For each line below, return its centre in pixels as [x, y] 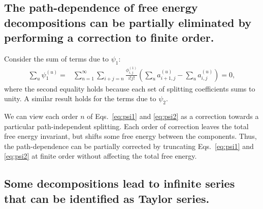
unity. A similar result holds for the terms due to [80, 98]
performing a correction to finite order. [109, 37]
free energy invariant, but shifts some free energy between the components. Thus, [130, 136]
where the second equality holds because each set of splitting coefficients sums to [130, 88]
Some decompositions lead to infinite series [120, 183]
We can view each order [41, 116]
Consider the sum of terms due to [57, 58]
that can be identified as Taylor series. [107, 198]
